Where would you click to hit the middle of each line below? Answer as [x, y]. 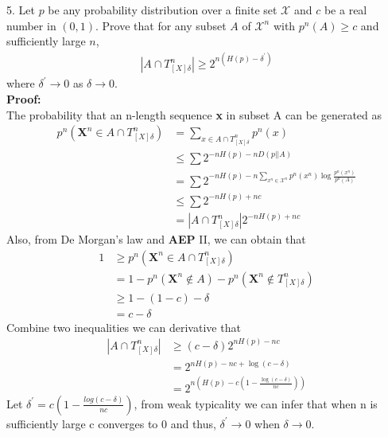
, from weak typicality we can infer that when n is [256, 403]
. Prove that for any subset [161, 25]
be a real [345, 10]
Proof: [24, 98]
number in [31, 25]
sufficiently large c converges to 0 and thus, [111, 423]
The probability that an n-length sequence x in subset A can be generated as [194, 114]
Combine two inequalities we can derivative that [124, 327]
